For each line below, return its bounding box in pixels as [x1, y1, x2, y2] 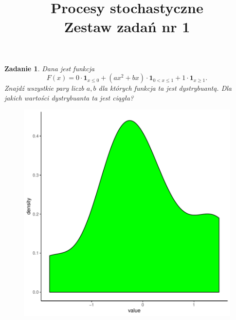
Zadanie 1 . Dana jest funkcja [4, 63, 95, 73]
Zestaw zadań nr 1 [64, 17, 190, 37]
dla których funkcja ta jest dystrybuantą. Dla [98, 83, 232, 93]
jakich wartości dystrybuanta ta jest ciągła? [4, 92, 134, 102]
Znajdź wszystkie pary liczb [4, 83, 84, 93]
